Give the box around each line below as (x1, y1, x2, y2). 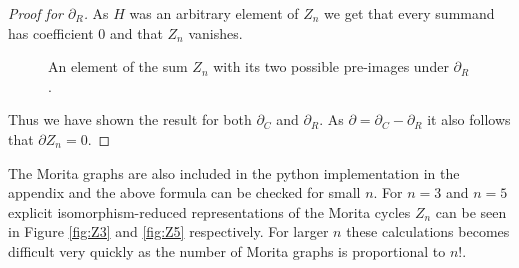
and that (109, 22, 163, 43)
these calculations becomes (346, 221, 510, 242)
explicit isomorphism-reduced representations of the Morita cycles (8, 201, 411, 222)
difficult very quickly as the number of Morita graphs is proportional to (8, 240, 446, 261)
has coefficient (8, 22, 94, 43)
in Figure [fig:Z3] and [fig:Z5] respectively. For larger (8, 221, 329, 242)
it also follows (427, 109, 511, 130)
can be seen (435, 201, 507, 222)
